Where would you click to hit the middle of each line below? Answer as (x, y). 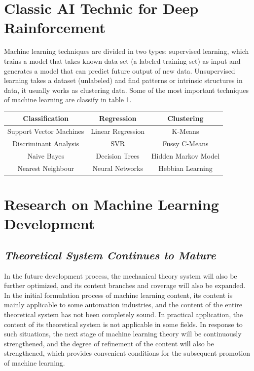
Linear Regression (118, 131)
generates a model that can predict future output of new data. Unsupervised (120, 70)
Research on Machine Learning (111, 204)
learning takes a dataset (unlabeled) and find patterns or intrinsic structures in (123, 80)
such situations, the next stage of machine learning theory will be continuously (123, 334)
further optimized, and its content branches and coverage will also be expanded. (125, 285)
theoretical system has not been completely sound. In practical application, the (124, 314)
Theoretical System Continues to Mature (110, 255)
